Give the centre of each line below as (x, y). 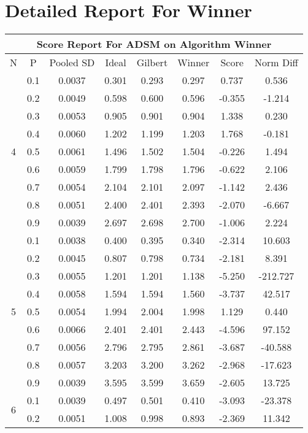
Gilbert (152, 63)
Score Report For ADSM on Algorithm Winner (154, 44)
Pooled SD (72, 63)
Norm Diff (276, 63)
